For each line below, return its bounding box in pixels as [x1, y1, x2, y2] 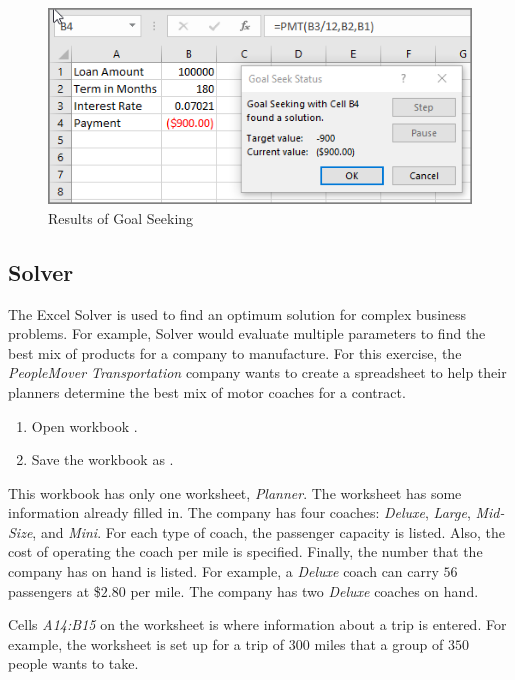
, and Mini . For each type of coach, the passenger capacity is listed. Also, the [32, 521, 505, 542]
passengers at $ [8, 580, 101, 601]
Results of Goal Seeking [48, 207, 194, 228]
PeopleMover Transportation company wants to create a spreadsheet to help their [8, 362, 507, 383]
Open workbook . [31, 415, 138, 436]
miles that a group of [314, 633, 444, 654]
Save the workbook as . [31, 449, 174, 470]
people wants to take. [8, 653, 139, 674]
